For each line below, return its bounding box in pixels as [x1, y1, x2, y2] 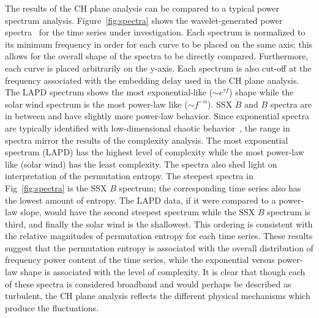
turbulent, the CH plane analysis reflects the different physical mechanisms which [5, 289, 310, 302]
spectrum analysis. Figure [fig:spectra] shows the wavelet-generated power [5, 13, 283, 26]
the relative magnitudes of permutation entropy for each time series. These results [5, 229, 313, 242]
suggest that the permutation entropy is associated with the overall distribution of [5, 241, 313, 254]
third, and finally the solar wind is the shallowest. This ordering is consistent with [5, 217, 313, 230]
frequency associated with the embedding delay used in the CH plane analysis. [5, 73, 299, 86]
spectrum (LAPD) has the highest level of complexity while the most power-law [5, 146, 304, 158]
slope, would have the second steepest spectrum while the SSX [20, 205, 255, 218]
